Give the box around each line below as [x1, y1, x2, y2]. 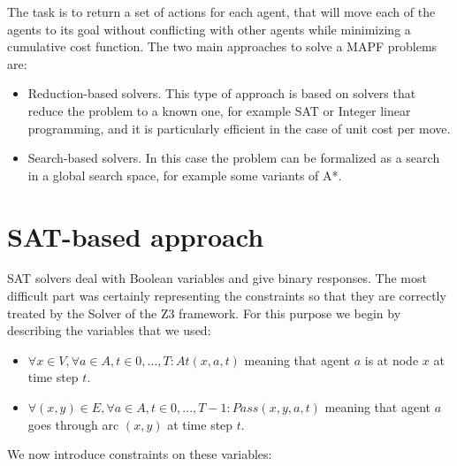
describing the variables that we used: [7, 321, 211, 340]
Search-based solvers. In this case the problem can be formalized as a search [27, 149, 440, 167]
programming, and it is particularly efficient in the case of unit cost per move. [27, 118, 451, 137]
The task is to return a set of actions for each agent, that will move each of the [7, 3, 436, 20]
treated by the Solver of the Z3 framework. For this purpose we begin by [7, 303, 401, 322]
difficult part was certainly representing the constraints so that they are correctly [7, 286, 446, 305]
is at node [364, 350, 419, 369]
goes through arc [27, 415, 119, 433]
